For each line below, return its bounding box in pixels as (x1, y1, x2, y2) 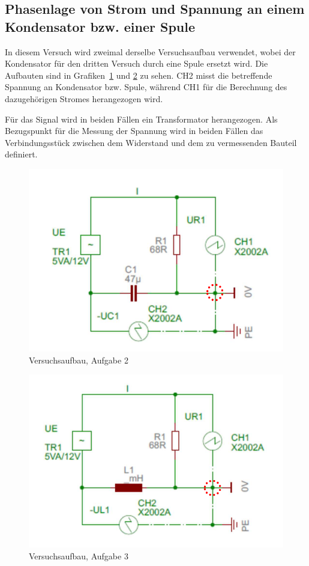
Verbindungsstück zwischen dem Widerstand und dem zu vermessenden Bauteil (5, 136, 297, 148)
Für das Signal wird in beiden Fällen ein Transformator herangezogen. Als (5, 112, 278, 125)
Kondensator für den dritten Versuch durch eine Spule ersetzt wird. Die (5, 57, 268, 70)
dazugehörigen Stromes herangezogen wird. (5, 92, 163, 105)
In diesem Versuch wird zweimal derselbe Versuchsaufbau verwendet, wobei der (5, 45, 296, 58)
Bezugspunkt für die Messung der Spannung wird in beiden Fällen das (5, 124, 263, 137)
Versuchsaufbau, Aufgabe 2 (29, 353, 128, 366)
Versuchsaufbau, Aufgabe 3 (29, 549, 128, 562)
